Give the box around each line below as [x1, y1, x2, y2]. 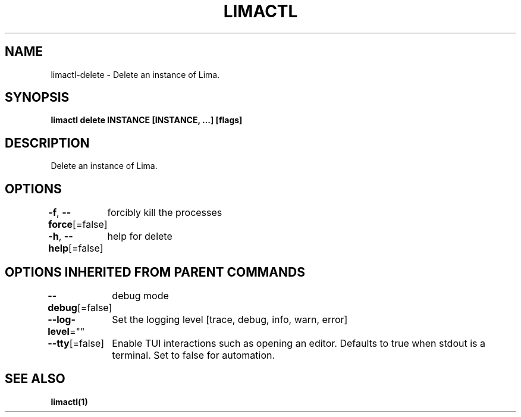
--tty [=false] [48, 337, 105, 349]
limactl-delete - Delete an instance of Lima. [51, 69, 220, 80]
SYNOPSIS [5, 90, 70, 105]
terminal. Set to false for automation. [112, 349, 275, 361]
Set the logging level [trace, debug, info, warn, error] [112, 313, 348, 325]
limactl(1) [51, 396, 88, 407]
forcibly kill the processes [107, 206, 222, 219]
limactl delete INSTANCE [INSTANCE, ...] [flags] [51, 115, 243, 126]
